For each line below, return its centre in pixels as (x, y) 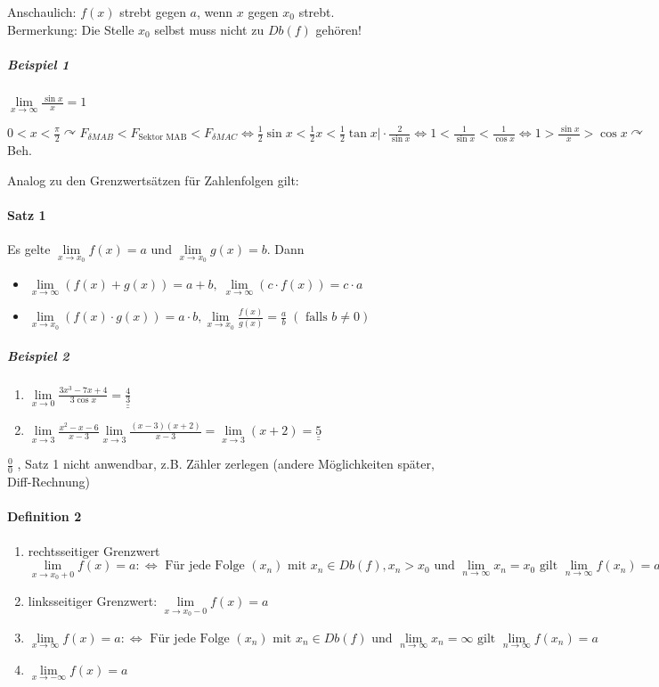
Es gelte (29, 249)
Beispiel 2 (38, 355)
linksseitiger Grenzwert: (93, 600)
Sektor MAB (163, 138)
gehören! (338, 29)
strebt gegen (153, 12)
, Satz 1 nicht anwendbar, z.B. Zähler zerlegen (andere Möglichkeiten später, (226, 464)
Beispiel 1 (38, 64)
